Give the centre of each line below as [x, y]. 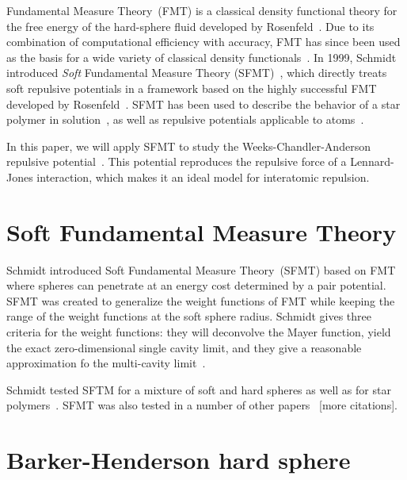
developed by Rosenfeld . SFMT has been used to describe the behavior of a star [203, 104]
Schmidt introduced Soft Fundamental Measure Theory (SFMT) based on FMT [201, 269]
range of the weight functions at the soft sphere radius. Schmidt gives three [189, 316]
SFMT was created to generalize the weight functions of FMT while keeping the [201, 300]
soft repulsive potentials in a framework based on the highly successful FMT [192, 88]
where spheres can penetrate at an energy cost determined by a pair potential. [196, 285]
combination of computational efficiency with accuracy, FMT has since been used [203, 42]
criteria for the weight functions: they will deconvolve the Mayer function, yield [199, 332]
